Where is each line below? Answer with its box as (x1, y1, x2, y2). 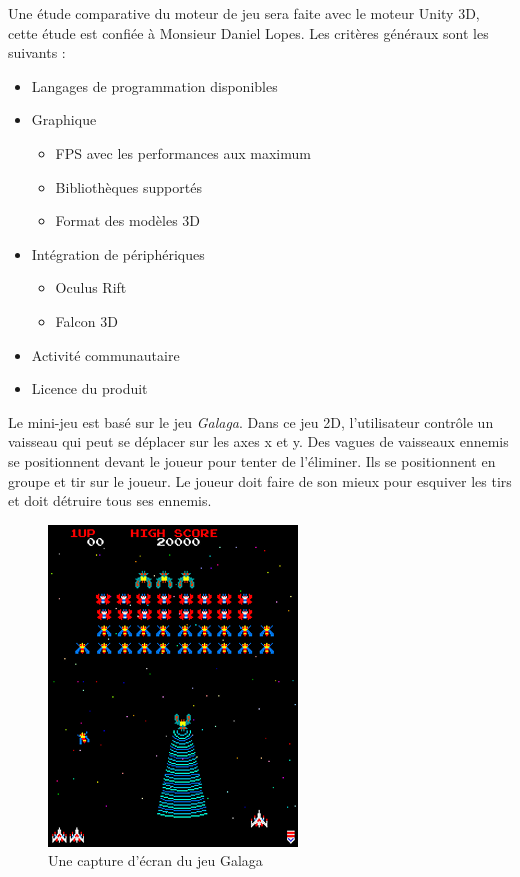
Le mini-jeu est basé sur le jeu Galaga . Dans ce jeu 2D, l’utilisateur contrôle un (8, 411, 494, 432)
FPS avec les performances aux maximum (55, 142, 311, 163)
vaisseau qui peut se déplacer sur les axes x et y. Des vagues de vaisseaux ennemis (8, 431, 509, 452)
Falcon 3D (55, 310, 118, 331)
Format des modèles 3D (55, 210, 201, 231)
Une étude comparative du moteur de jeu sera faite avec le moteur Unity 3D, (8, 3, 480, 23)
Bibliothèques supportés (55, 176, 202, 197)
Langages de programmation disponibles (31, 75, 278, 96)
